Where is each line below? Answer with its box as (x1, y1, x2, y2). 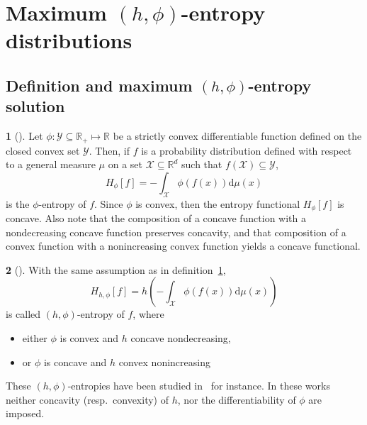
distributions (6, 26, 132, 55)
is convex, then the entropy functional (135, 196, 300, 211)
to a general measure (6, 157, 96, 172)
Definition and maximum (6, 74, 193, 96)
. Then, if (89, 143, 130, 158)
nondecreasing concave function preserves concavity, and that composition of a (6, 224, 346, 239)
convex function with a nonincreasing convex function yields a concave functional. (6, 238, 361, 253)
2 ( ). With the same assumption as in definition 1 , (6, 262, 226, 277)
